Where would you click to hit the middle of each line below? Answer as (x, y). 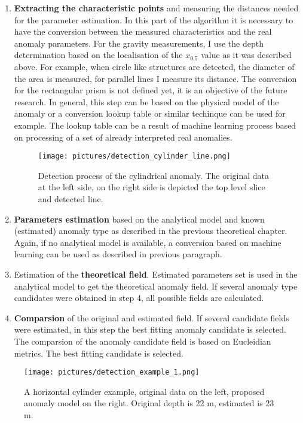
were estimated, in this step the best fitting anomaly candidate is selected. (150, 329)
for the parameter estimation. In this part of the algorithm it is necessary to (154, 19)
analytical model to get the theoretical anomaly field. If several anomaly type (156, 286)
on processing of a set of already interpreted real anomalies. (123, 137)
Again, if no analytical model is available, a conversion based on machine (148, 242)
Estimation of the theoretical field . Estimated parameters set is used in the (156, 274)
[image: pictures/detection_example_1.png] (112, 372)
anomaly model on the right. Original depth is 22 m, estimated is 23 (149, 403)
